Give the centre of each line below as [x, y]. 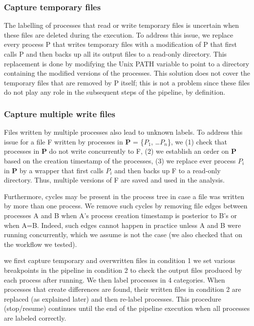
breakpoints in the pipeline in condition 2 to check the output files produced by [123, 270]
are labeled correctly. [35, 317]
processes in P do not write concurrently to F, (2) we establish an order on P [120, 151]
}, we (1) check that [197, 141]
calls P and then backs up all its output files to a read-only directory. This [116, 54]
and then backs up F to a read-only [168, 170]
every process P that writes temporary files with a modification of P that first [121, 44]
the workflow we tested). [41, 244]
